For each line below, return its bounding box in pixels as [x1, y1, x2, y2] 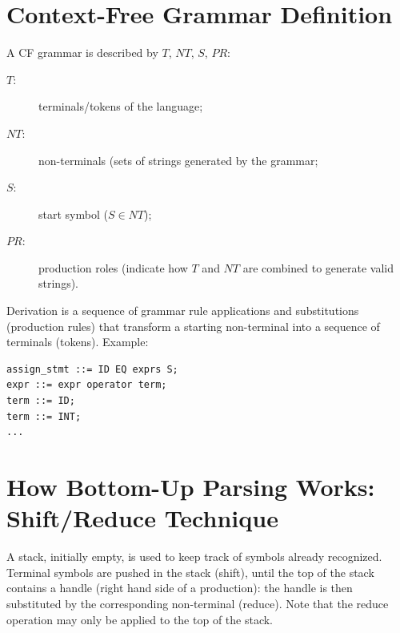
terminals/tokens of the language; [38, 98, 203, 115]
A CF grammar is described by [6, 44, 158, 61]
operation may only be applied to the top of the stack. [6, 611, 274, 627]
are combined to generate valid [242, 259, 394, 276]
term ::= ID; [6, 395, 75, 407]
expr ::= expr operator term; [6, 379, 167, 391]
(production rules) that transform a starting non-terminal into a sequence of [6, 317, 380, 334]
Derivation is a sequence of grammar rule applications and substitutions [6, 302, 359, 319]
